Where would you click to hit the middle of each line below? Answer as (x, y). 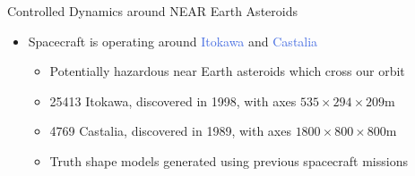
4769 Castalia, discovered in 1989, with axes (170, 131)
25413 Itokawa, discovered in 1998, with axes (173, 101)
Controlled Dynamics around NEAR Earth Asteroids (152, 11)
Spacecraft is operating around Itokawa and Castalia (173, 41)
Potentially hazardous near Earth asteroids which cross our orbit (227, 71)
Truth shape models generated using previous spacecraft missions (229, 160)
